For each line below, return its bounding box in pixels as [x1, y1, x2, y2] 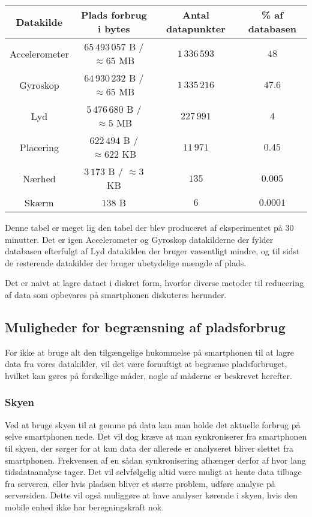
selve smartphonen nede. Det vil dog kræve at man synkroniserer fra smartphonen [5, 430, 307, 443]
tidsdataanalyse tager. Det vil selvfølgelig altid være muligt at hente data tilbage [5, 465, 302, 478]
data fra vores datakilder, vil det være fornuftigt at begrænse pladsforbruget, [5, 357, 287, 370]
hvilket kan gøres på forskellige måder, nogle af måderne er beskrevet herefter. [5, 369, 292, 381]
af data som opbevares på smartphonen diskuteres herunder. [5, 288, 227, 300]
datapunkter [166, 22, 226, 35]
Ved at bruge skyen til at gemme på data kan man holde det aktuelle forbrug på [5, 418, 301, 431]
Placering [19, 140, 59, 154]
